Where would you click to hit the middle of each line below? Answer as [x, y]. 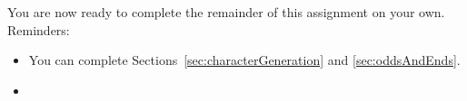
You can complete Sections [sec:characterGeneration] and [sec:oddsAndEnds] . [244, 60]
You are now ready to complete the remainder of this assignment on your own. [226, 12]
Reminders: [39, 29]
